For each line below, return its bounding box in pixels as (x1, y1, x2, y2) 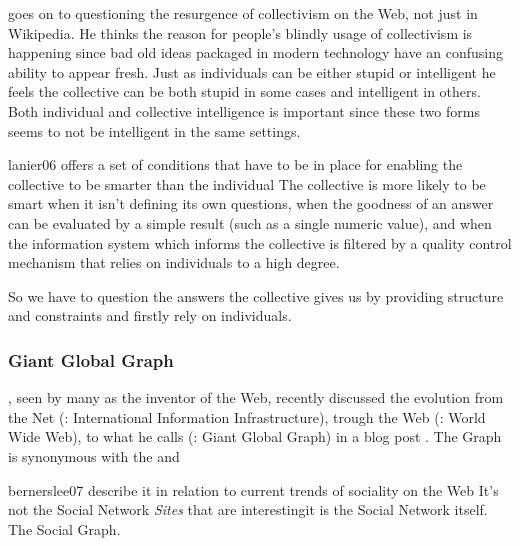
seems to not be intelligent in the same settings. (8, 120, 301, 141)
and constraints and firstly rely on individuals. (8, 305, 292, 326)
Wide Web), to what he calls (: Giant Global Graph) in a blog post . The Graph (8, 426, 502, 447)
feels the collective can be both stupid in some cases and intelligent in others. (8, 81, 481, 102)
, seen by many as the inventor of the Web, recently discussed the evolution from (8, 387, 504, 408)
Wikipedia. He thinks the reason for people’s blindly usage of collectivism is (8, 22, 473, 43)
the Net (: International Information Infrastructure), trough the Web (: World (8, 406, 486, 427)
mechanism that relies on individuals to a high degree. (8, 252, 340, 273)
